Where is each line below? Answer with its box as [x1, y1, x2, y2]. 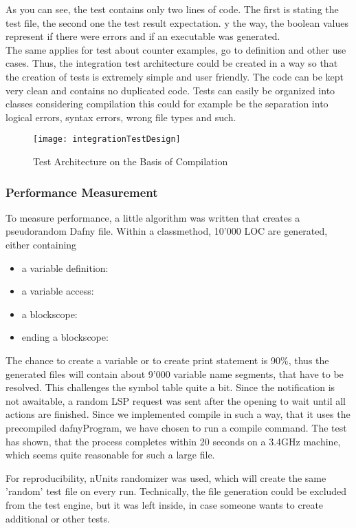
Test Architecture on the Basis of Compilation [33, 154, 228, 168]
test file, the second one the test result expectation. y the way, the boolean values [5, 15, 348, 30]
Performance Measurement [5, 183, 158, 200]
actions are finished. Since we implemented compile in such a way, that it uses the [5, 407, 351, 421]
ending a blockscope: [21, 330, 109, 344]
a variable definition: [21, 260, 109, 275]
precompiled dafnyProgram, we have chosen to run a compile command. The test [5, 420, 347, 434]
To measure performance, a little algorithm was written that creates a [5, 210, 300, 224]
